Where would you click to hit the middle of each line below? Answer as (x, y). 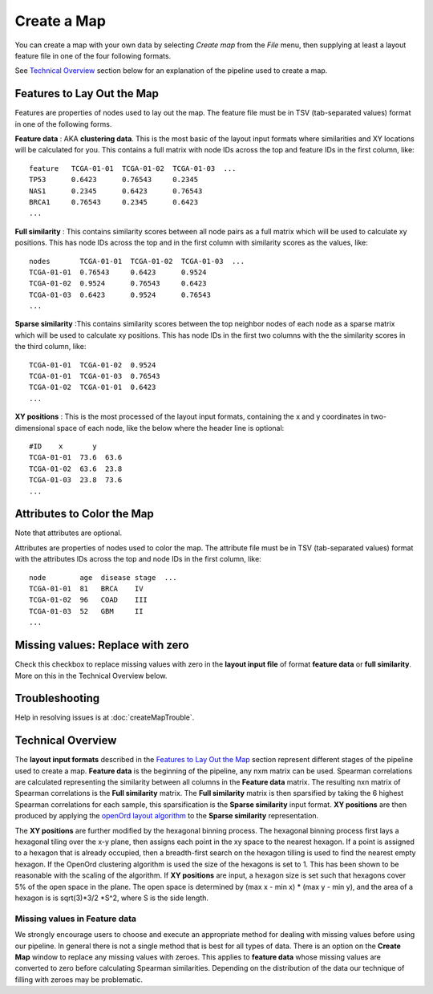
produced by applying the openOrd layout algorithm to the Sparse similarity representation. (167, 816)
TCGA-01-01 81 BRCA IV (86, 589)
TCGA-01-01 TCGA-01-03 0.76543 (95, 376)
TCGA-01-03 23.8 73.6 (76, 480)
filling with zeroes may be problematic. (79, 980)
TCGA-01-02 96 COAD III (89, 600)
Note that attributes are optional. (69, 533)
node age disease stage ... (103, 577)
